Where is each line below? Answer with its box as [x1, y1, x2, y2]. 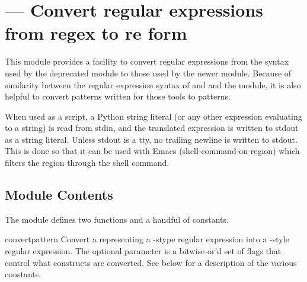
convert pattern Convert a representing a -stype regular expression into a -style [5, 233, 289, 245]
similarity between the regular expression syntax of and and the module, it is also [5, 78, 301, 91]
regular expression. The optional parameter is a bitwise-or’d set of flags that [5, 245, 282, 257]
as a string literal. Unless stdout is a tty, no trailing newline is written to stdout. [5, 133, 298, 145]
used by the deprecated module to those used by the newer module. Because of [5, 66, 292, 79]
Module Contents [5, 185, 113, 204]
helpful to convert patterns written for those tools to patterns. [5, 90, 231, 102]
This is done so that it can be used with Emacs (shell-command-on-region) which [5, 145, 300, 157]
